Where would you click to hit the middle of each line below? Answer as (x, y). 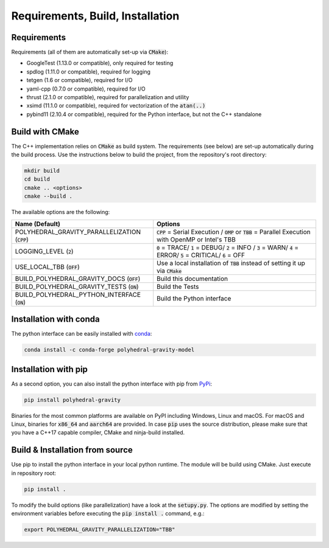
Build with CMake (45, 132)
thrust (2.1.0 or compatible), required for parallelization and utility (108, 97)
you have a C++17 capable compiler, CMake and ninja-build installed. (98, 432)
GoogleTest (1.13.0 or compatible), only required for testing (100, 63)
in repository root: (34, 473)
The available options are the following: (61, 212)
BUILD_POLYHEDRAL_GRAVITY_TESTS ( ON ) (77, 286)
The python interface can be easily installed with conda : (82, 334)
